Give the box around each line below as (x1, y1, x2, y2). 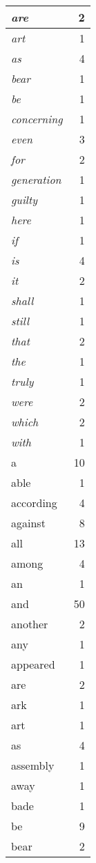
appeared (11, 656, 55, 672)
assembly (11, 757, 55, 773)
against (11, 515, 46, 531)
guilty (11, 192, 38, 208)
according (11, 495, 57, 511)
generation (11, 171, 61, 187)
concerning (11, 111, 63, 127)
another (11, 616, 48, 632)
